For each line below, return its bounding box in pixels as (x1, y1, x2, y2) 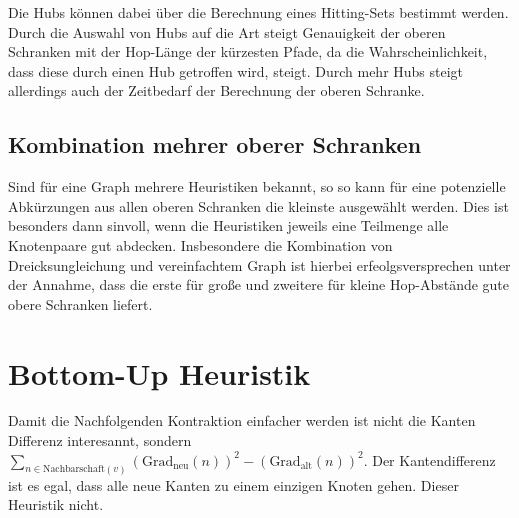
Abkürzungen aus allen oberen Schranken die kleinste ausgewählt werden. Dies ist (8, 195, 509, 216)
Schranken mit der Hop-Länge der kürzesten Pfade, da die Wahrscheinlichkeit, (8, 41, 488, 62)
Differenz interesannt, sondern (8, 430, 192, 451)
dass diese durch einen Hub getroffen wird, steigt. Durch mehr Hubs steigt (8, 60, 464, 81)
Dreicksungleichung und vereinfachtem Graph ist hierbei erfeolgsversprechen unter (8, 254, 511, 275)
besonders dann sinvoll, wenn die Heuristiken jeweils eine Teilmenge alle (8, 215, 449, 236)
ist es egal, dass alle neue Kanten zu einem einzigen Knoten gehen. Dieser (8, 474, 459, 495)
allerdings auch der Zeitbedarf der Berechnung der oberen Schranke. (8, 80, 425, 101)
